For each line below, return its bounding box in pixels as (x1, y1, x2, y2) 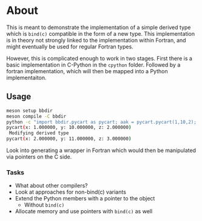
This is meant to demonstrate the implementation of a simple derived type (6, 24, 191, 31)
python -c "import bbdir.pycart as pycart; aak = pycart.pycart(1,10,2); (6, 119, 197, 125)
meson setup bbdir (6, 107, 53, 114)
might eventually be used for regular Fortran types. (6, 43, 133, 50)
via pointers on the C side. (6, 153, 72, 160)
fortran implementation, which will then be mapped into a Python (6, 67, 168, 74)
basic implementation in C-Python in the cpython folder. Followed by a (6, 61, 181, 68)
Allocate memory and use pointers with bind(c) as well (15, 208, 153, 215)
